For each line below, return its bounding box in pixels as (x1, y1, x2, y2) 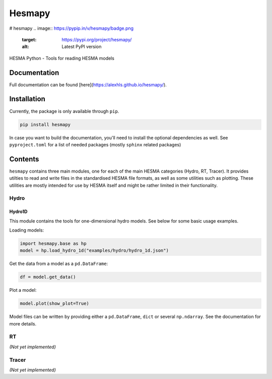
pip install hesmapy (20, 122, 71, 127)
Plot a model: (9, 287, 37, 293)
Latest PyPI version (61, 43, 102, 50)
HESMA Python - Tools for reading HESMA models (9, 55, 114, 61)
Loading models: (9, 227, 44, 233)
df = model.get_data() (20, 274, 76, 280)
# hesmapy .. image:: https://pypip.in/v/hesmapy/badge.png (9, 25, 133, 31)
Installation (9, 95, 45, 103)
